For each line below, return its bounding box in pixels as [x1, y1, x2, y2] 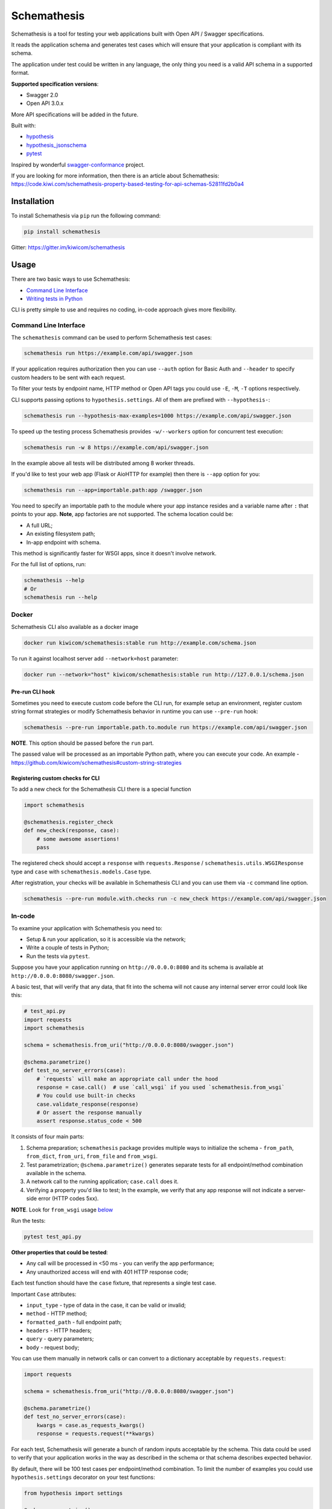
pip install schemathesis [24, 228, 101, 235]
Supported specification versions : [11, 80, 99, 88]
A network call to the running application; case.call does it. [26, 1178, 179, 1185]
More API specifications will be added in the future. [11, 110, 139, 118]
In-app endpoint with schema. [26, 538, 101, 546]
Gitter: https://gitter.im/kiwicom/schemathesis [11, 244, 125, 251]
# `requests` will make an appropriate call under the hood [36, 1075, 219, 1082]
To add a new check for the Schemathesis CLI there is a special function [11, 785, 191, 793]
